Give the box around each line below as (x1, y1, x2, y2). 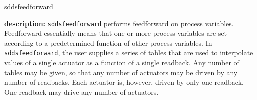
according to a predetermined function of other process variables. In (4, 37, 212, 48)
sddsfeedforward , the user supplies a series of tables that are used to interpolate (4, 47, 253, 58)
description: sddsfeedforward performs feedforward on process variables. (4, 18, 234, 28)
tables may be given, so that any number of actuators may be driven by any (4, 67, 238, 77)
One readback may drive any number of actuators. (4, 86, 159, 97)
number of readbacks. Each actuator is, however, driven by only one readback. (4, 77, 244, 87)
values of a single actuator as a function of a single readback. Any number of (4, 57, 239, 68)
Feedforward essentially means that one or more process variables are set (4, 28, 227, 38)
